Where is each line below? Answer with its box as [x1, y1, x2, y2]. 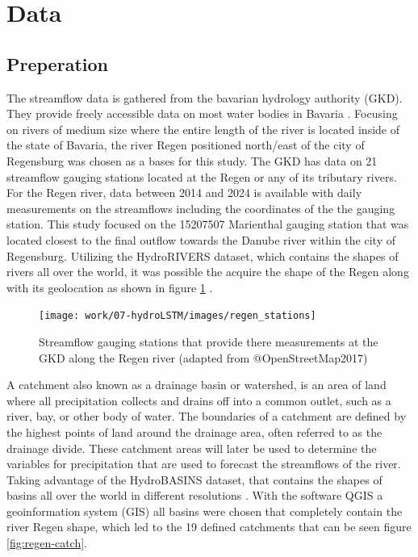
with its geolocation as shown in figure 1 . [6, 278, 213, 295]
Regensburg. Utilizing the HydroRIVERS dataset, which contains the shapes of [6, 247, 399, 264]
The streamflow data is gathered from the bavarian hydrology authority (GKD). [6, 89, 403, 106]
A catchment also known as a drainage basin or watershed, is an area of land [6, 376, 387, 393]
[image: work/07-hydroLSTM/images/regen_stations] [39, 310, 316, 322]
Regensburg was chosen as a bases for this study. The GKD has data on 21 [6, 152, 378, 169]
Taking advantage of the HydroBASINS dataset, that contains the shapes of [6, 471, 382, 488]
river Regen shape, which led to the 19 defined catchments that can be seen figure [6, 518, 412, 535]
